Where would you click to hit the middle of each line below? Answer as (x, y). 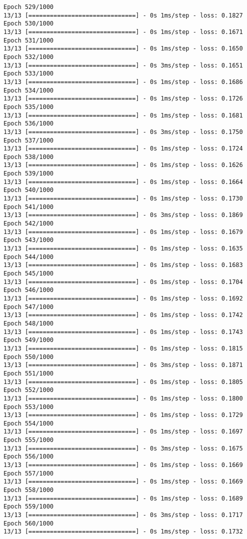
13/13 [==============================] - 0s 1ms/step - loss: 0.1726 (123, 99)
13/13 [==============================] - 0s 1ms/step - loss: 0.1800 (123, 398)
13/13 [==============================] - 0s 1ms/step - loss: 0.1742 (123, 315)
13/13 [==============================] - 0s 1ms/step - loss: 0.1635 (123, 249)
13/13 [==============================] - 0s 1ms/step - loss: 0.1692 (123, 298)
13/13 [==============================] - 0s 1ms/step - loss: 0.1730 (123, 199)
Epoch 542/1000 (29, 224)
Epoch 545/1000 (29, 273)
